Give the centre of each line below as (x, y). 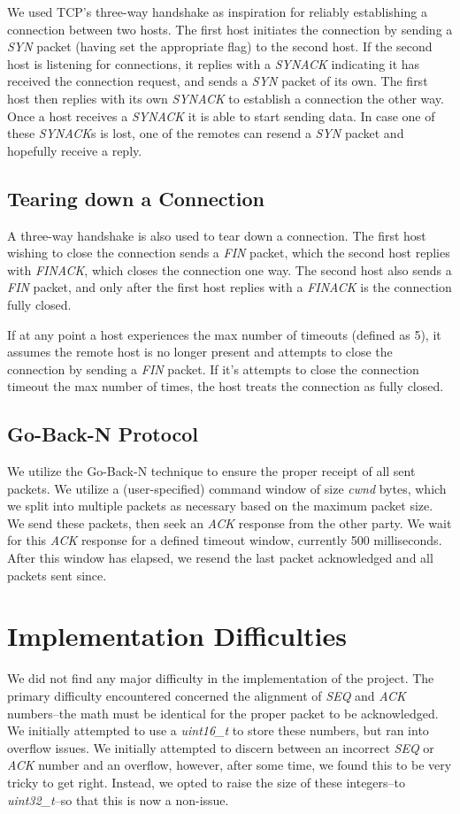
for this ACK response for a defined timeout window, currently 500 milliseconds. (225, 540)
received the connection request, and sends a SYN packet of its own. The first (218, 81)
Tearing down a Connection (136, 198)
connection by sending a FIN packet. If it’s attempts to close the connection (213, 369)
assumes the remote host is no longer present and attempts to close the (200, 352)
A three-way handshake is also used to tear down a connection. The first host (217, 235)
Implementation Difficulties (177, 636)
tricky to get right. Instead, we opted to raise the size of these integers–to (207, 782)
